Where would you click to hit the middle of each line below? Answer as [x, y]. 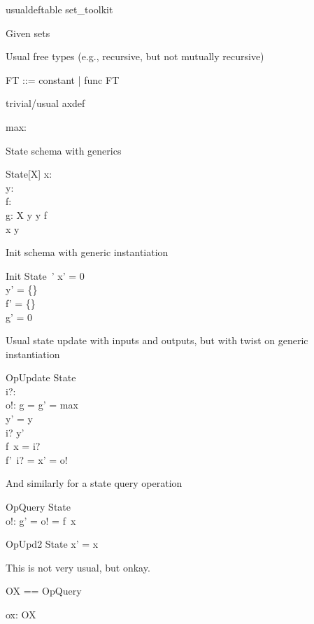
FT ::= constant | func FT [63, 79]
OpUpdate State [41, 377]
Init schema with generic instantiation [87, 252]
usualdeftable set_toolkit [59, 9]
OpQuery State [38, 507]
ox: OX [21, 614]
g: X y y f [27, 214]
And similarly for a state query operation [94, 483]
